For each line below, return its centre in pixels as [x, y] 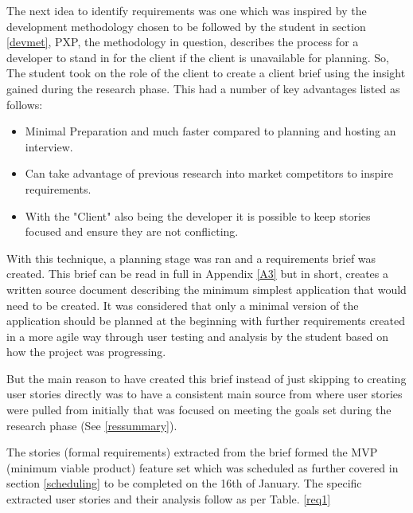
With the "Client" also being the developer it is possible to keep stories [198, 215]
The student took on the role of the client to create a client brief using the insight [206, 73]
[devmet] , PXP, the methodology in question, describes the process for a [183, 42]
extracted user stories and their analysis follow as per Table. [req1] [169, 499]
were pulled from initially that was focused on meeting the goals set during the [199, 410]
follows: [25, 104]
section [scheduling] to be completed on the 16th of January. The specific [184, 483]
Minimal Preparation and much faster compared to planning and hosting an [210, 131]
